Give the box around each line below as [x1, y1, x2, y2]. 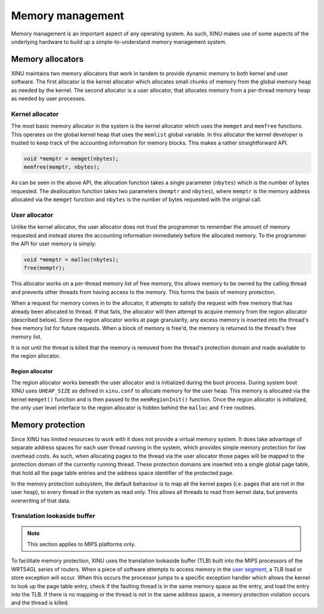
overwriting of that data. [11, 497, 71, 504]
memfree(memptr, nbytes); [23, 164, 100, 170]
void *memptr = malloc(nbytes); [23, 256, 119, 263]
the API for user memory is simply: [11, 240, 97, 247]
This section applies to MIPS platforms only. [27, 541, 136, 548]
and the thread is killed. [11, 599, 69, 606]
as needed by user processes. [11, 95, 86, 102]
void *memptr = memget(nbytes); [23, 155, 119, 162]
